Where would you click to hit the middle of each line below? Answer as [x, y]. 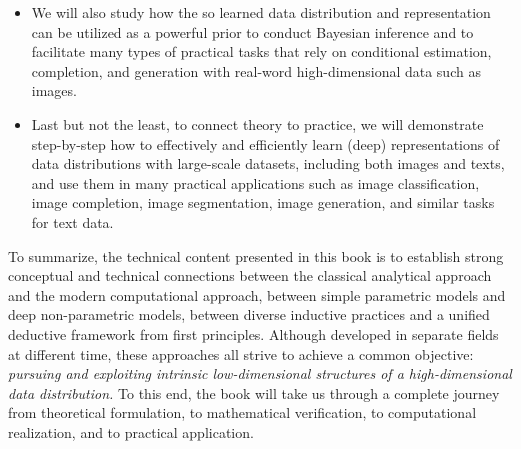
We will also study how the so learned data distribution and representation [261, 12]
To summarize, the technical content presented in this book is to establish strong [256, 255]
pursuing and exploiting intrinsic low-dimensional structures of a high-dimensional [260, 373]
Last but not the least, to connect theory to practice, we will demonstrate [257, 123]
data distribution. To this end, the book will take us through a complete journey [254, 392]
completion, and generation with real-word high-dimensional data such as [256, 70]
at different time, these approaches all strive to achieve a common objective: [241, 353]
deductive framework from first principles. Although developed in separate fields [253, 333]
